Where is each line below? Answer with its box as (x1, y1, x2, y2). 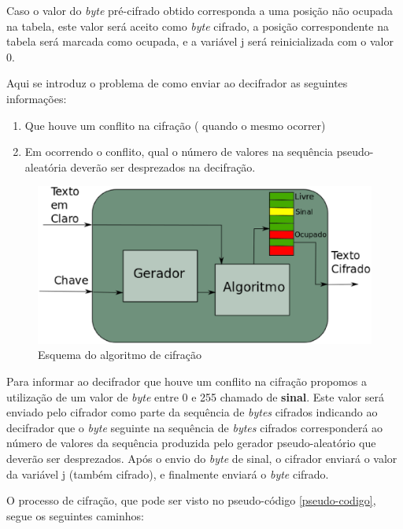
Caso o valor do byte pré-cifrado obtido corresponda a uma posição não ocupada (6, 2, 394, 18)
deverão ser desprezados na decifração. (70, 158, 256, 175)
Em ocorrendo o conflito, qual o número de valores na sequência (24, 143, 334, 160)
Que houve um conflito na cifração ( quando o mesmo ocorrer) (24, 117, 326, 133)
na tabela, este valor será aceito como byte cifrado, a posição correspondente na (6, 17, 390, 34)
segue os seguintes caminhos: (6, 507, 144, 523)
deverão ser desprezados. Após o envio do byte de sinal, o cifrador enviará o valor (6, 449, 397, 466)
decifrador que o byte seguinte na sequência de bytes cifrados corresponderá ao (6, 419, 383, 435)
